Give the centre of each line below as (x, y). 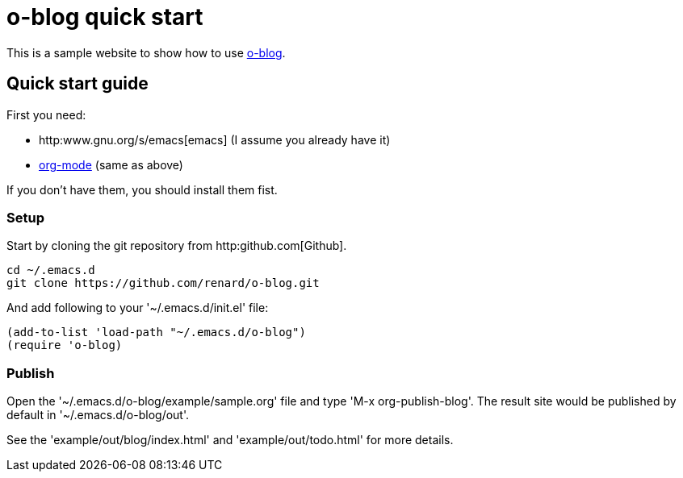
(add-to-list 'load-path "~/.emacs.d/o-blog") (156, 333)
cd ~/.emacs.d (51, 270)
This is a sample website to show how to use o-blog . (146, 52)
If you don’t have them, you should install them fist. (142, 189)
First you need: (46, 114)
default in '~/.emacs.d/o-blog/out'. (98, 415)
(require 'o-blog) (65, 345)
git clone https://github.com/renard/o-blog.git (163, 283)
